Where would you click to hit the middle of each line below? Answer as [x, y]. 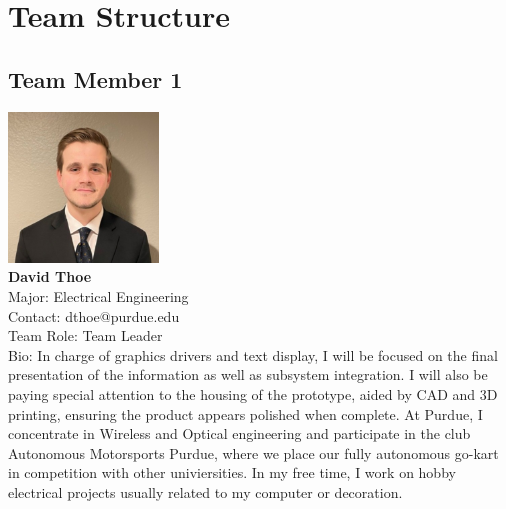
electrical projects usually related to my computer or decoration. [205, 491]
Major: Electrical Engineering [98, 295]
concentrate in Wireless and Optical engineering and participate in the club [239, 433]
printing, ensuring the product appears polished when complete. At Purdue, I [245, 413]
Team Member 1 [95, 78]
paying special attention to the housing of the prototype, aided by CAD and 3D [253, 393]
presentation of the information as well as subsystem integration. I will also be [248, 374]
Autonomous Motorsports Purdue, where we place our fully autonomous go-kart [253, 452]
